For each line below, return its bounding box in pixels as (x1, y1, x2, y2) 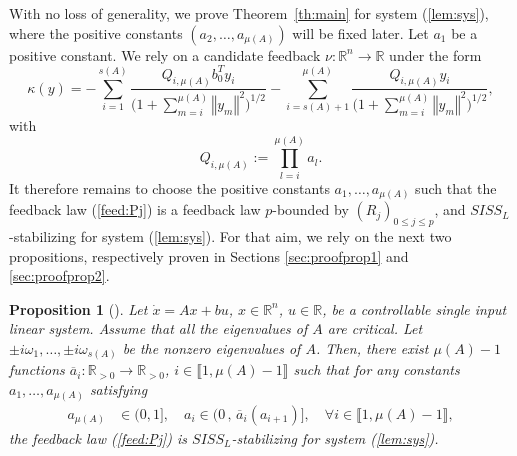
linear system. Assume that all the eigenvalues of (9, 318, 308, 339)
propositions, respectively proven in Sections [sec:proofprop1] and (9, 245, 409, 266)
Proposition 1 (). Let (9, 298, 148, 319)
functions (9, 359, 65, 380)
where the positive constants (9, 22, 183, 43)
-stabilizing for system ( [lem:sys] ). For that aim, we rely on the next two (9, 225, 452, 246)
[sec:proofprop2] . (9, 265, 110, 286)
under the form (389, 44, 482, 65)
